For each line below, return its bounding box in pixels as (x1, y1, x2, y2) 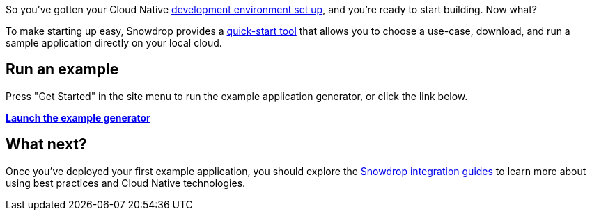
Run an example (6, 60, 119, 78)
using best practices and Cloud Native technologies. (6, 176, 246, 189)
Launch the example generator (6, 111, 150, 124)
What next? (6, 135, 87, 153)
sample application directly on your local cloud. (6, 37, 222, 49)
